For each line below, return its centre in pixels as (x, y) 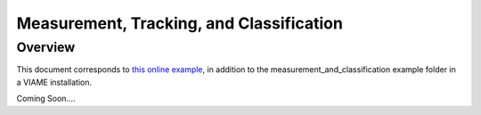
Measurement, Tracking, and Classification (179, 23)
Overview (46, 47)
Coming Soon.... (46, 99)
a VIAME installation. (54, 82)
